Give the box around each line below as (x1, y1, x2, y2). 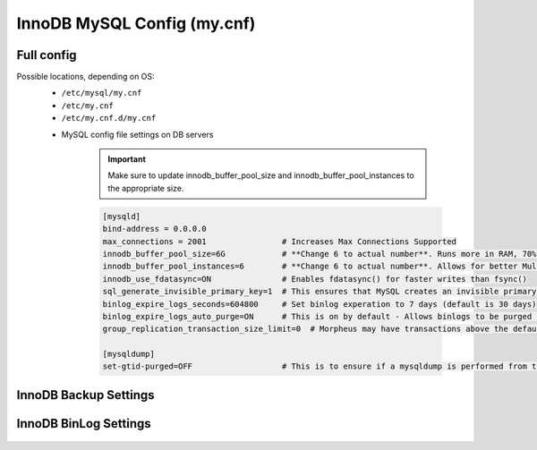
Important (107, 154, 147, 165)
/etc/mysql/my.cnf (61, 88, 142, 98)
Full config (16, 47, 77, 63)
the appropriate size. (107, 183, 184, 193)
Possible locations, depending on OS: (16, 72, 156, 82)
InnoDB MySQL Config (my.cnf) (16, 13, 256, 33)
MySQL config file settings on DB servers (61, 129, 214, 140)
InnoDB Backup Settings (16, 387, 156, 403)
